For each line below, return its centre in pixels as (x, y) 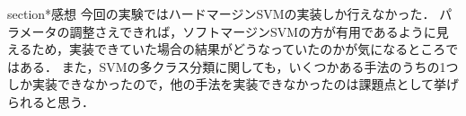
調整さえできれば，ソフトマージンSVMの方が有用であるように (253, 31)
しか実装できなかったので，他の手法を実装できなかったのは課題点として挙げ (233, 84)
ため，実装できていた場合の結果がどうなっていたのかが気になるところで (245, 49)
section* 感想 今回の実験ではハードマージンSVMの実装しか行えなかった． (221, 13)
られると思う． (51, 101)
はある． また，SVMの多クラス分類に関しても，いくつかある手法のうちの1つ (233, 66)
